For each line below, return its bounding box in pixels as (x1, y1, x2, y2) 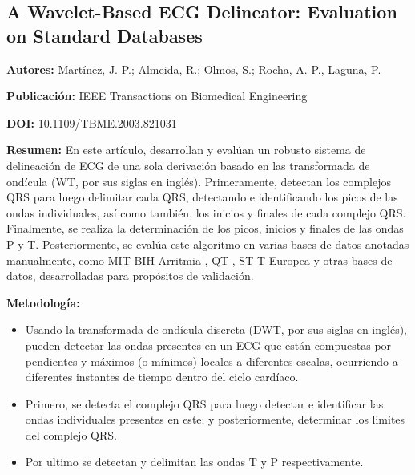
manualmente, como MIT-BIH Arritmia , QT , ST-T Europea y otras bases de (6, 251, 393, 268)
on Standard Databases (6, 22, 203, 47)
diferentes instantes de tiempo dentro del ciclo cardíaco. (25, 368, 299, 385)
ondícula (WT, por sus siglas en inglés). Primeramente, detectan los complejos (6, 173, 391, 189)
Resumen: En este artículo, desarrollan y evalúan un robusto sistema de (6, 141, 366, 158)
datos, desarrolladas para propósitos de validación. (6, 267, 254, 284)
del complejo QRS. (25, 426, 117, 443)
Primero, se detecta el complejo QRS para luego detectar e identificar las (25, 395, 384, 412)
